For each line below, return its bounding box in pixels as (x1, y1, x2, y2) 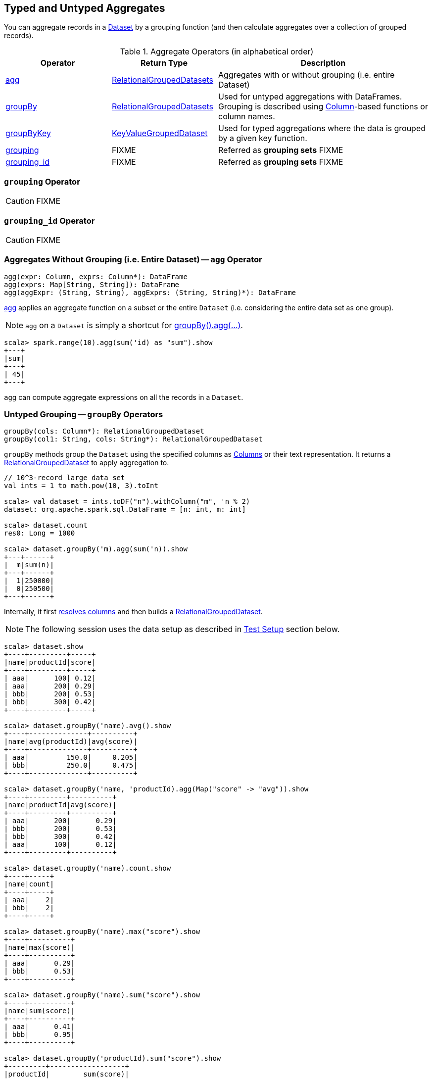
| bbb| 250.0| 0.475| (4, 761, 138, 770)
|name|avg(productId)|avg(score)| (4, 737, 138, 746)
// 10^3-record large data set (4, 474, 125, 482)
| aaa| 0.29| (4, 959, 75, 968)
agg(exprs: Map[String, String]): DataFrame (4, 280, 180, 289)
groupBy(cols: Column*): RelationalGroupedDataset (4, 427, 204, 436)
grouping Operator (4, 176, 80, 187)
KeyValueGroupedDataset (112, 128, 208, 139)
